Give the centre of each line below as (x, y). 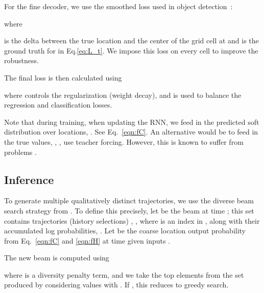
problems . (20, 152)
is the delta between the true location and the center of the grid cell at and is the (131, 41)
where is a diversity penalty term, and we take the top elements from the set (124, 274)
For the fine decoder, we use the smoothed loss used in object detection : (118, 6)
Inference (29, 179)
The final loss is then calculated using (63, 77)
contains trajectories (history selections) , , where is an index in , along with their (132, 220)
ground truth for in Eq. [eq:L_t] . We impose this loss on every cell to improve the (131, 50)
